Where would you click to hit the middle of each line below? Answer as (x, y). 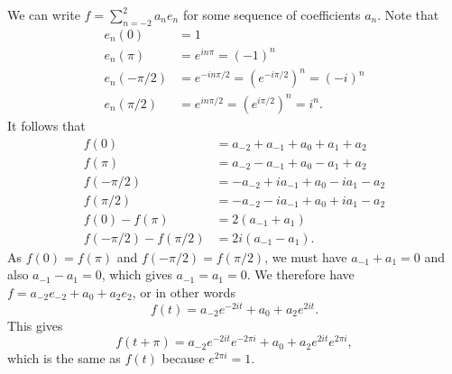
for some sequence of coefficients (272, 14)
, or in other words (184, 292)
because (183, 358)
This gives (35, 325)
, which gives (137, 274)
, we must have (306, 256)
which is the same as (64, 358)
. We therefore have (300, 274)
